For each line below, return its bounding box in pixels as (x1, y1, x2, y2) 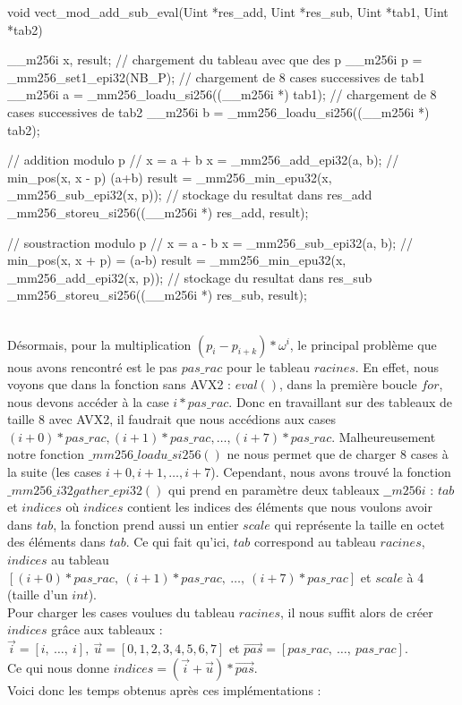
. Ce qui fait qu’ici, (125, 532, 230, 551)
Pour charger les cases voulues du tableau (7, 602, 235, 621)
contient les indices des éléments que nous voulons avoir (127, 497, 432, 516)
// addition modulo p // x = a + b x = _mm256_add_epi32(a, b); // (7, 150, 399, 169)
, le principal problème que (289, 335, 437, 353)
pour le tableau (226, 357, 310, 376)
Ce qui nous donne (7, 658, 110, 676)
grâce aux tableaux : (51, 620, 163, 639)
